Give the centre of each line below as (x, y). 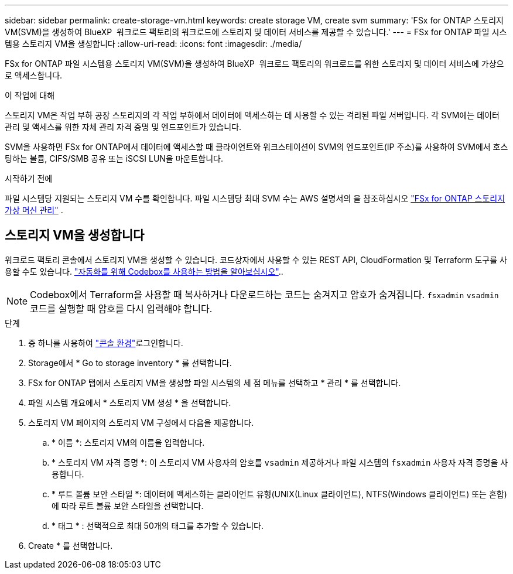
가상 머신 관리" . (34, 210)
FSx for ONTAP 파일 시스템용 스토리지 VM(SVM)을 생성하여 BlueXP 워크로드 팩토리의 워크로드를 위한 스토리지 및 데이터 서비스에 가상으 (254, 64)
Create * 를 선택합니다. (71, 545)
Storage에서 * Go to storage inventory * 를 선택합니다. (130, 363)
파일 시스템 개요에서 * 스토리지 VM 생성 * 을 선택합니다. (130, 402)
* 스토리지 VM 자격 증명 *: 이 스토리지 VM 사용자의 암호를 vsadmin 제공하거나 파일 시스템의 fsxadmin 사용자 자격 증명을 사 (280, 462)
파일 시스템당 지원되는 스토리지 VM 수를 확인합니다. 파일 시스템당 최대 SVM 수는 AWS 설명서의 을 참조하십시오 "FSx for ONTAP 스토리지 (255, 198)
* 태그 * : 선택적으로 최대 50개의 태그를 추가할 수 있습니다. (158, 525)
